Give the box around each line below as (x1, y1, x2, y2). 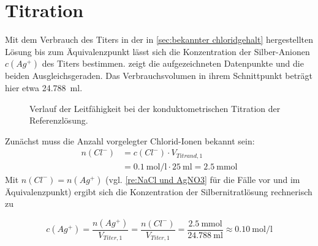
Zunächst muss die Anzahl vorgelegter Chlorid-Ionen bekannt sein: (5, 134, 255, 147)
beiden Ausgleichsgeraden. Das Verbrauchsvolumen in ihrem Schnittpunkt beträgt (5, 69, 313, 82)
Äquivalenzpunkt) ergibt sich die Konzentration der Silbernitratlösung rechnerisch (5, 185, 312, 198)
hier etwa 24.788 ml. (5, 81, 83, 94)
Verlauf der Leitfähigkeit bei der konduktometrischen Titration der (29, 102, 281, 114)
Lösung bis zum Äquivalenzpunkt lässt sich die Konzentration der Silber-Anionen (5, 45, 310, 58)
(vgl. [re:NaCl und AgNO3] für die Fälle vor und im (105, 173, 300, 185)
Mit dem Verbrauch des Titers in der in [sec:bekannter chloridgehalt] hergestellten (5, 33, 314, 46)
